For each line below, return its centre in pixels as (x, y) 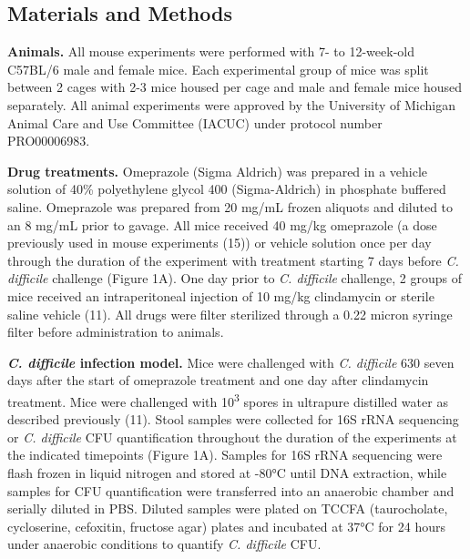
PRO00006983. (49, 141)
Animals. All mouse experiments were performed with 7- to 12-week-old (211, 51)
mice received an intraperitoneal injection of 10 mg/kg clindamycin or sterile (221, 295)
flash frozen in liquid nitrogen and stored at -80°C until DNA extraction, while (227, 472)
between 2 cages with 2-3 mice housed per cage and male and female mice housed (235, 87)
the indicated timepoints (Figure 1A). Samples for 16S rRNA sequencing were (225, 455)
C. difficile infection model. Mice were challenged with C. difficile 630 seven (231, 362)
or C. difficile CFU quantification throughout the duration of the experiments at (232, 437)
